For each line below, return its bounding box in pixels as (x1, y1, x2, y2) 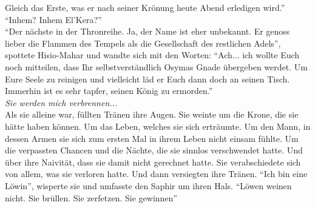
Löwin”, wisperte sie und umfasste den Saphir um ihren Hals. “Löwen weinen (5, 179, 292, 192)
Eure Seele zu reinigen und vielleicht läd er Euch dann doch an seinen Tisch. (5, 72, 290, 85)
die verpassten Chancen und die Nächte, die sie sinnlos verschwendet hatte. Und (5, 144, 303, 156)
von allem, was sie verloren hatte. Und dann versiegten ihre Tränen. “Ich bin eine (5, 167, 308, 180)
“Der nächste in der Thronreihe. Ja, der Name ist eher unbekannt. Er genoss (5, 25, 290, 38)
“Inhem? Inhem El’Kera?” (5, 13, 102, 25)
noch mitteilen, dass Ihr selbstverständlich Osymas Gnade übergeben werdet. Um (5, 60, 308, 73)
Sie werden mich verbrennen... (5, 96, 118, 109)
